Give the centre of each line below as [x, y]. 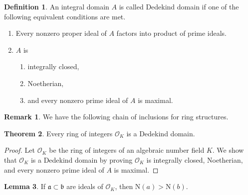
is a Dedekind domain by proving [82, 159]
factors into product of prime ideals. [172, 33]
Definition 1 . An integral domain [57, 6]
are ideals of [85, 186]
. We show [228, 150]
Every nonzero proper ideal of [61, 33]
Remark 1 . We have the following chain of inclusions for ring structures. [116, 117]
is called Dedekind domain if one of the [179, 6]
